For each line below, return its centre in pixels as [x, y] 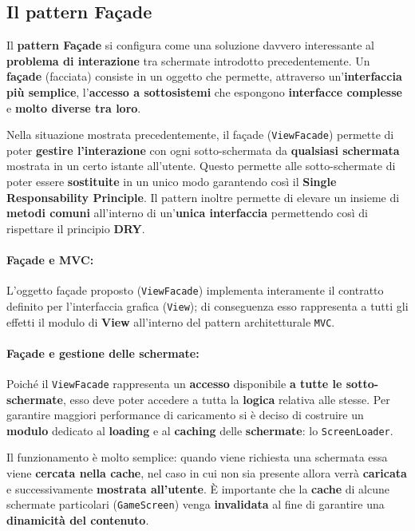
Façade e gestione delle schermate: [103, 353]
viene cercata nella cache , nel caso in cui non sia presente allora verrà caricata [207, 473]
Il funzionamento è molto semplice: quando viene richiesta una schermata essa [197, 457]
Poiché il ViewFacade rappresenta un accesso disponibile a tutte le [174, 383]
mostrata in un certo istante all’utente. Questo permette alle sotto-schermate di [201, 166]
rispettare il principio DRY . [76, 228]
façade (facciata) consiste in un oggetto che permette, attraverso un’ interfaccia [204, 76]
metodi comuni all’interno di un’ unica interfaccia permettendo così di [187, 213]
